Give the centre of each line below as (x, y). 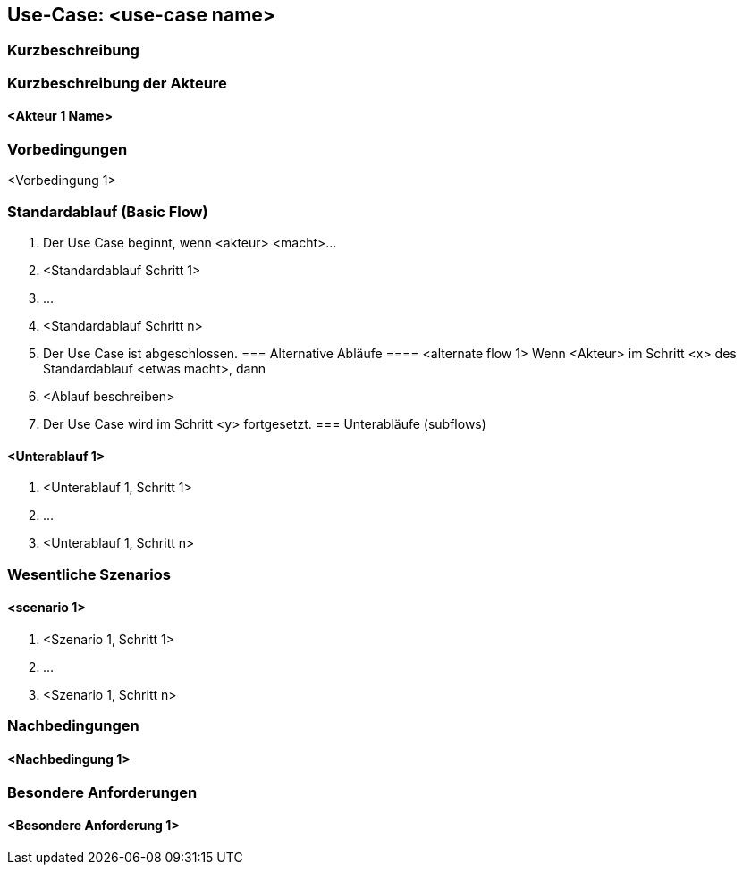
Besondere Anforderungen (102, 792)
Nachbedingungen (73, 726)
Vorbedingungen (68, 150)
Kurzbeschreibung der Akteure (117, 83)
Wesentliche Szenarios (89, 574)
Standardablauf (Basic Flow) (108, 211)
